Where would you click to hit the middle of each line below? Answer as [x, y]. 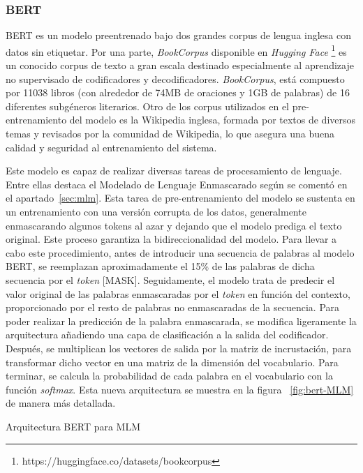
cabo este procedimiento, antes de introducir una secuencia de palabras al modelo [180, 252]
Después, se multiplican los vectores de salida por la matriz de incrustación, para [179, 348]
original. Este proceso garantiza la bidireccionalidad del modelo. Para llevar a [171, 239]
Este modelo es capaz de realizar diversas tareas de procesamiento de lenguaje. [174, 171]
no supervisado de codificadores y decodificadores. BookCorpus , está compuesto [175, 78]
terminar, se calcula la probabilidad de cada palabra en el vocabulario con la [169, 376]
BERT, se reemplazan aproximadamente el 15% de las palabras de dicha [160, 266]
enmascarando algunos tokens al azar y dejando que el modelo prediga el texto [174, 225]
